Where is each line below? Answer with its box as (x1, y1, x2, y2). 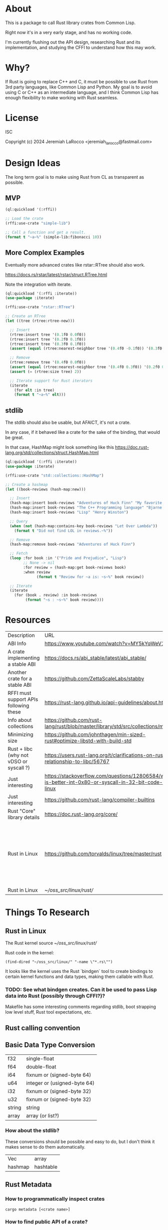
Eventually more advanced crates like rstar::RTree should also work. (5, 262, 145, 268)
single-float (26, 1055, 54, 1062)
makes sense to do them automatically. (5, 1144, 86, 1150)
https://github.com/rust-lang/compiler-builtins (44, 796, 155, 803)
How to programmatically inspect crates (5, 1195, 105, 1202)
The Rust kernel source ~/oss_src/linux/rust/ (5, 940, 97, 946)
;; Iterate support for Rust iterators (9, 378, 93, 383)
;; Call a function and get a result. (5, 229, 86, 235)
